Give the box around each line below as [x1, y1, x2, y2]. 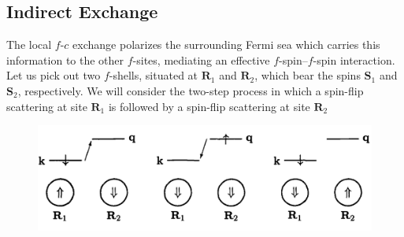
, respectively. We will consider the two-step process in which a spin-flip [17, 82, 364, 98]
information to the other [6, 51, 124, 68]
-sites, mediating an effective [132, 51, 270, 68]
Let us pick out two [6, 67, 101, 83]
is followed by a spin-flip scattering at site [108, 98, 310, 114]
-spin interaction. [313, 51, 395, 68]
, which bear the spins [254, 67, 361, 83]
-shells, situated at [109, 67, 198, 83]
